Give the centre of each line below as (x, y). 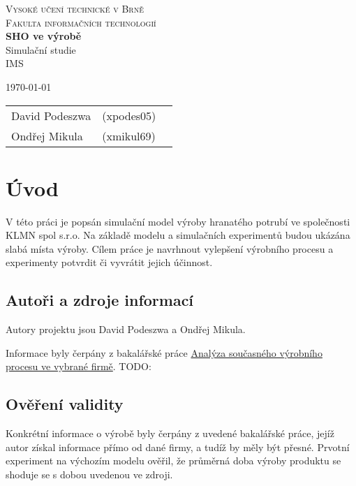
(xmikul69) (129, 135)
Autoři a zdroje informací (100, 300)
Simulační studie (41, 49)
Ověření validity (65, 404)
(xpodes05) (129, 115)
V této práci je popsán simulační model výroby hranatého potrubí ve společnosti (178, 221)
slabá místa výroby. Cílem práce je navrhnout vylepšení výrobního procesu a (170, 248)
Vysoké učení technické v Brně (75, 8)
